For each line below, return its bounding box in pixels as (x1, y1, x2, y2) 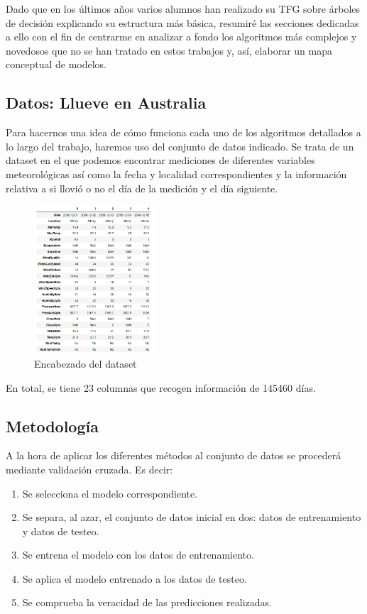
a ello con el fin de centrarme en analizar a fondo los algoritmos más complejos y (6, 29, 357, 44)
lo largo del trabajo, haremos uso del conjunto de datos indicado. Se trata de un (6, 138, 354, 153)
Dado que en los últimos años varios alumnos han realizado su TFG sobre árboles (6, 1, 361, 16)
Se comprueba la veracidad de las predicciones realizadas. (22, 595, 272, 610)
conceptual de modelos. (6, 57, 107, 72)
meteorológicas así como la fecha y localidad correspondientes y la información (6, 166, 347, 181)
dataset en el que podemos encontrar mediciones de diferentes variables (6, 153, 315, 168)
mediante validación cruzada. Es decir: (6, 461, 173, 476)
